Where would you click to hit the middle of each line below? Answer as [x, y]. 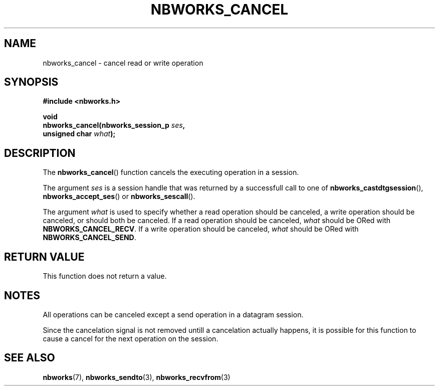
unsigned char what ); [79, 134]
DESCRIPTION [40, 153]
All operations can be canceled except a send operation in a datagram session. [173, 314]
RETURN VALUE [44, 257]
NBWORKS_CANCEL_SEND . [89, 238]
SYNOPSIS [31, 82]
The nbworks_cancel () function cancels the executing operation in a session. [171, 172]
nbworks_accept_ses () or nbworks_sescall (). [119, 197]
